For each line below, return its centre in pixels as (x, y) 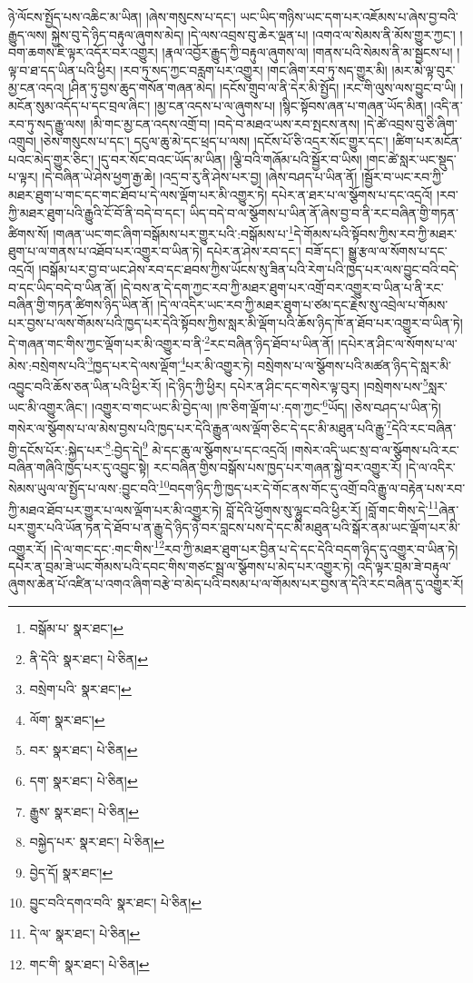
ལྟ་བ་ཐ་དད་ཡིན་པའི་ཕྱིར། (62, 70)
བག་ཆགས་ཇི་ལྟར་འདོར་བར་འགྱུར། (83, 52)
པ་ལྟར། (23, 177)
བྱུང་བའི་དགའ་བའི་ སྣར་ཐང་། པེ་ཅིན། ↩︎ (115, 903)
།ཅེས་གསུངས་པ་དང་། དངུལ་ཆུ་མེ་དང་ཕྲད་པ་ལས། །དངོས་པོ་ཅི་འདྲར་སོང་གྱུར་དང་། (214, 141)
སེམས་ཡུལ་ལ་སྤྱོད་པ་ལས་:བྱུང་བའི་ (84, 488)
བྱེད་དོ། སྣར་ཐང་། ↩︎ (71, 872)
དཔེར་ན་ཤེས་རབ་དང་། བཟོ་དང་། (275, 251)
